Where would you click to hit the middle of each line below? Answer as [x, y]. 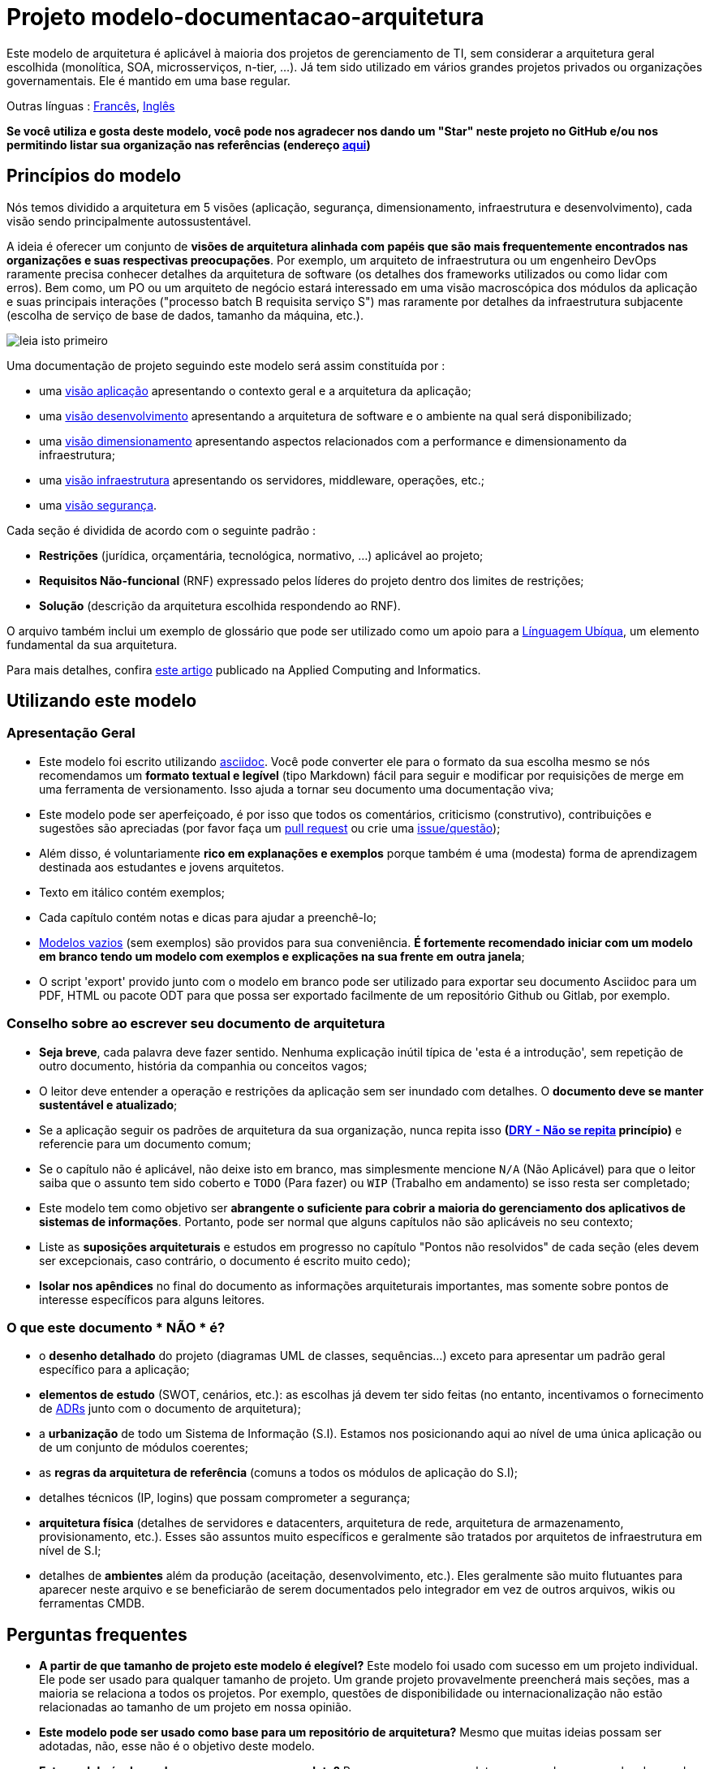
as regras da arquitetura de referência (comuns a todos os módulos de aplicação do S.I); [279, 1473]
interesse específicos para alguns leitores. [152, 1299]
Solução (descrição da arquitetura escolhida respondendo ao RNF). [220, 605]
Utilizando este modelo [102, 701]
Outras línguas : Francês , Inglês [91, 105]
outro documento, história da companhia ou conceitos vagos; [203, 1065]
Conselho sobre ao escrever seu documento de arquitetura [196, 1024]
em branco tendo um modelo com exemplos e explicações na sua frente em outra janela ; [282, 956]
